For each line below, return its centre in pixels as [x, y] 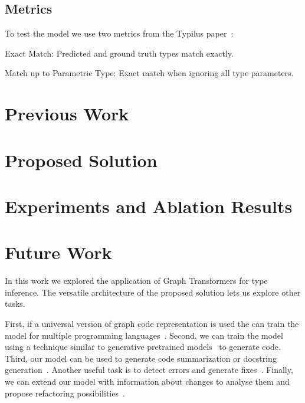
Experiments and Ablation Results [149, 206]
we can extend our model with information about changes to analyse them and [147, 381]
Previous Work [67, 114]
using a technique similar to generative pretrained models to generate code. [143, 347]
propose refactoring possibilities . [65, 393]
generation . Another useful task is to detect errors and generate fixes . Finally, [149, 370]
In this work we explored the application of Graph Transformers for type [136, 281]
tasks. [15, 304]
